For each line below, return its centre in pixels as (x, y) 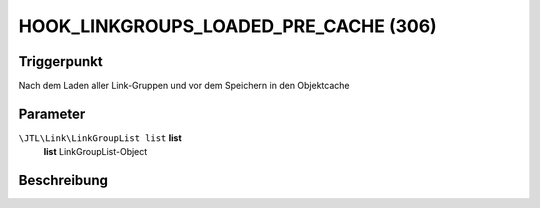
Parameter (52, 113)
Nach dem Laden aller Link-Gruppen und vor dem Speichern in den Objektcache (184, 86)
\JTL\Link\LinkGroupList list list (100, 137)
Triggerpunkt (61, 61)
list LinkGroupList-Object (95, 152)
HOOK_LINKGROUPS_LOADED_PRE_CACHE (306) (227, 26)
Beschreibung (63, 180)
